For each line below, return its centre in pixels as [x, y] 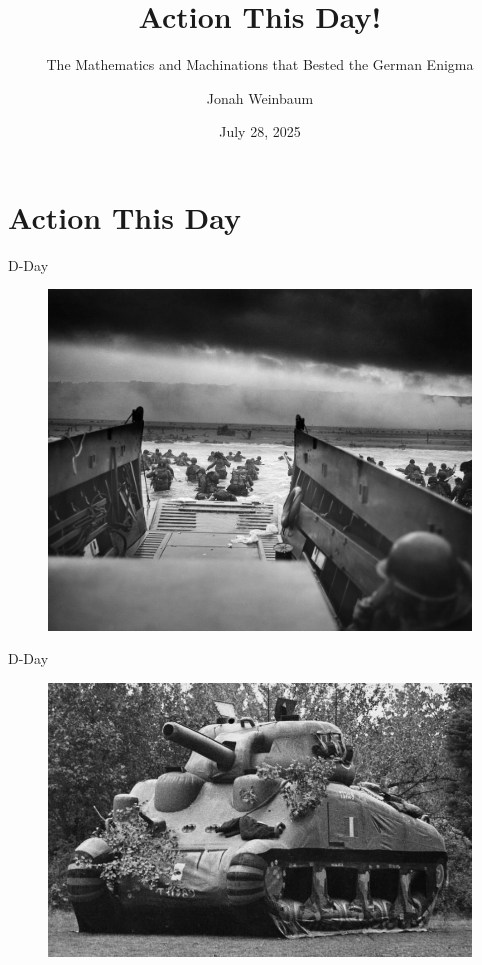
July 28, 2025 [260, 131]
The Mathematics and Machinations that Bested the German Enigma [260, 64]
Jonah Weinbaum [260, 97]
